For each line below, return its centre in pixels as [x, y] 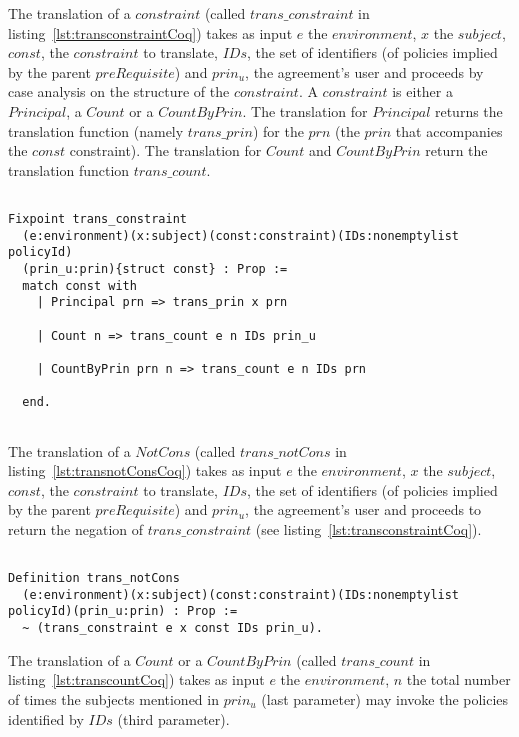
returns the [468, 110]
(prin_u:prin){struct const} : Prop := [155, 268]
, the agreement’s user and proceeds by [364, 71]
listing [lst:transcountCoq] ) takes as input [136, 679]
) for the [278, 130]
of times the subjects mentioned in [113, 698]
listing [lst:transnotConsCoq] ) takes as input [145, 470]
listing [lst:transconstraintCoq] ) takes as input [150, 32]
